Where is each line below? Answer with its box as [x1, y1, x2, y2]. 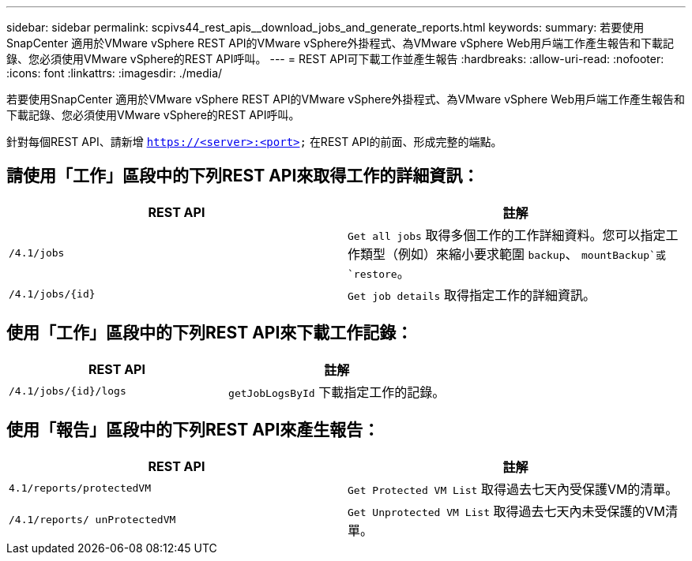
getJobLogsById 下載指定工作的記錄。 [228, 383, 446, 400]
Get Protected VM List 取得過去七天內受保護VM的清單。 [348, 481, 679, 497]
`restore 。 [348, 264, 410, 281]
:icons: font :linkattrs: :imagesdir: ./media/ [6, 66, 223, 80]
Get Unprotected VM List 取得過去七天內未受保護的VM [348, 503, 666, 519]
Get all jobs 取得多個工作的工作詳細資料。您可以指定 [348, 226, 666, 243]
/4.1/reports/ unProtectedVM [9, 514, 176, 526]
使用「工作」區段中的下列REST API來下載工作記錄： [6, 323, 413, 343]
